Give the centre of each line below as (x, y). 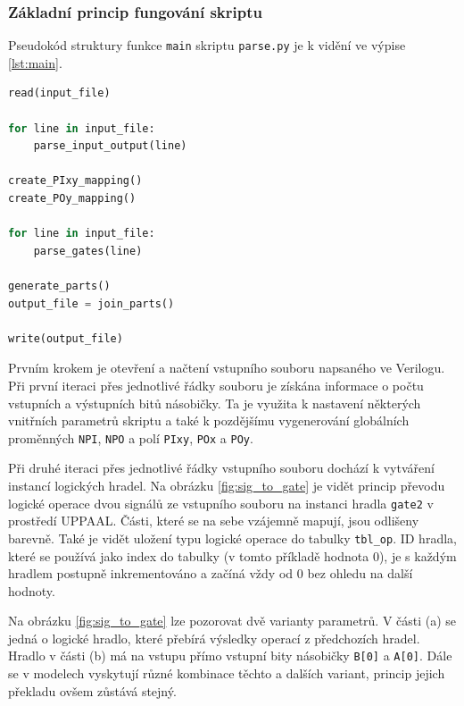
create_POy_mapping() (72, 199)
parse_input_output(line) (110, 146)
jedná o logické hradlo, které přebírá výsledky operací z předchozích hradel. (214, 638)
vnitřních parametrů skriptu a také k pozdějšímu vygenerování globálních (209, 420)
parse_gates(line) (88, 251)
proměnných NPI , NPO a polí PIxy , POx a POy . (131, 437)
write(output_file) (66, 338)
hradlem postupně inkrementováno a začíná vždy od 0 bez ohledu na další (211, 573)
